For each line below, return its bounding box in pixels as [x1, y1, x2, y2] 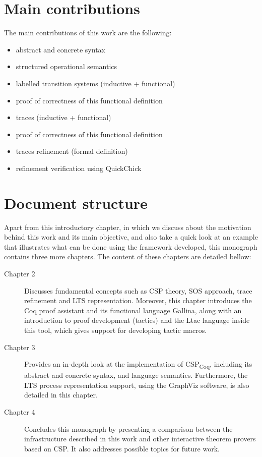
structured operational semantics [16, 61, 117, 72]
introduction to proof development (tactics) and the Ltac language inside [24, 315, 250, 325]
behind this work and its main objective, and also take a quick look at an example [4, 232, 258, 242]
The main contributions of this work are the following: [4, 27, 172, 38]
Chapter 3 [4, 341, 35, 352]
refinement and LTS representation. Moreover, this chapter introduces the [24, 295, 252, 306]
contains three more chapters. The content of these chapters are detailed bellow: [4, 251, 251, 262]
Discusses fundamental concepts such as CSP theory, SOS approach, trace [24, 285, 252, 296]
